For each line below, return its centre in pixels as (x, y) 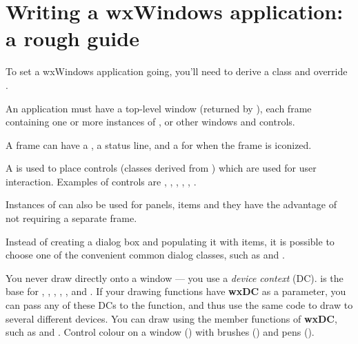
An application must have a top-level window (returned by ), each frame (159, 108)
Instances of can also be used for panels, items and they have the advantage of (171, 204)
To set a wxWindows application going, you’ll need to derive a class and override (177, 71)
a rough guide (72, 38)
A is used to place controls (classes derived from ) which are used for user (161, 168)
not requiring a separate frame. (71, 218)
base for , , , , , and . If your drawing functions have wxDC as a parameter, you (176, 291)
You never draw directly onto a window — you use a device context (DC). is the (175, 277)
